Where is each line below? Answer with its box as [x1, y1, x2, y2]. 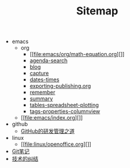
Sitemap [76, 4, 119, 18]
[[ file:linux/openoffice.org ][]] [20, 140, 91, 148]
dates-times [29, 76, 60, 83]
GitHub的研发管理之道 [20, 127, 75, 135]
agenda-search [29, 57, 68, 64]
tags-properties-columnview [29, 108, 100, 115]
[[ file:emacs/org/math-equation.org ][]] [29, 51, 125, 58]
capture [29, 70, 49, 77]
